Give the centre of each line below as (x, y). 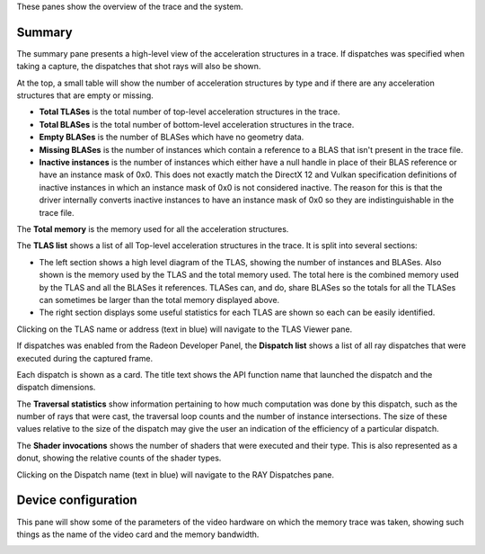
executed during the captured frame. (85, 358)
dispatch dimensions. (56, 388)
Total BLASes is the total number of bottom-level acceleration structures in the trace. (197, 124)
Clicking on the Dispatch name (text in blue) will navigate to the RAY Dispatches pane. (176, 474)
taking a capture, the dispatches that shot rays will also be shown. (139, 67)
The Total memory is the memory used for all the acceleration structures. (153, 228)
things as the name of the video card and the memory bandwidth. (138, 534)
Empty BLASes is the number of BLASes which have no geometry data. (172, 137)
